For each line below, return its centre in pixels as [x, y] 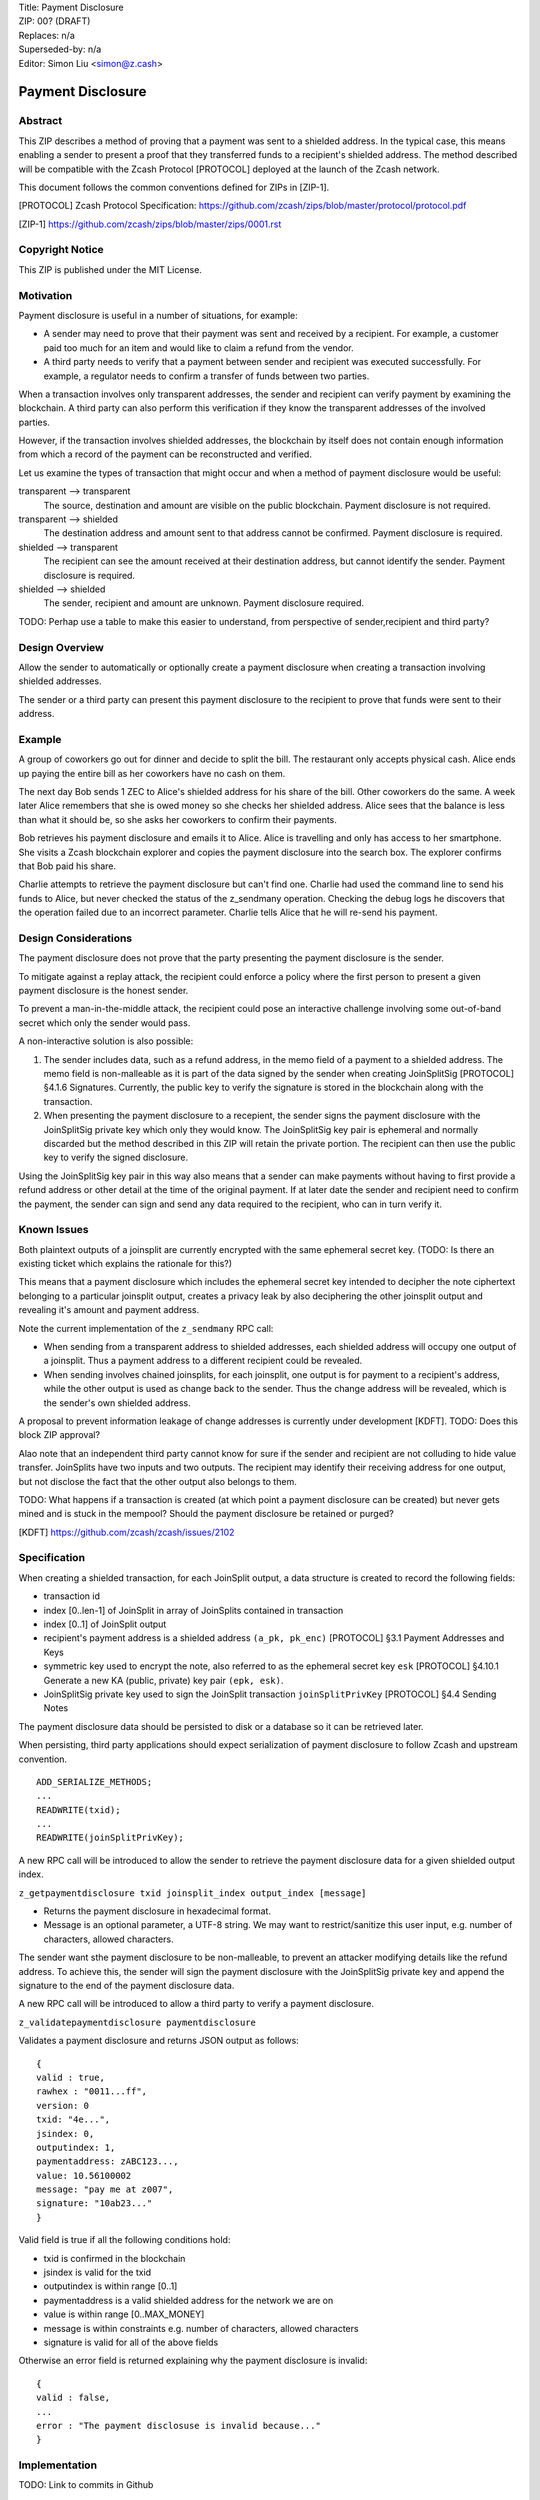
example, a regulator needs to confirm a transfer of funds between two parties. [206, 376]
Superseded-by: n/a [60, 49]
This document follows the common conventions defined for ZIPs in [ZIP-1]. [174, 187]
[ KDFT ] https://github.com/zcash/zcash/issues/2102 [126, 1532]
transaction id [71, 1596]
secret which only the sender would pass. [104, 1022]
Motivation [45, 295]
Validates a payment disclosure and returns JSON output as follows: [158, 2041]
